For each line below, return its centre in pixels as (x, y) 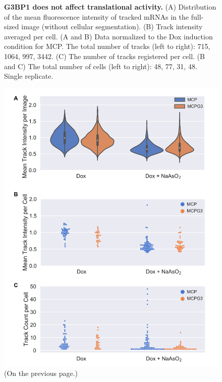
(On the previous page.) (41, 373)
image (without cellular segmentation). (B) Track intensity (112, 26)
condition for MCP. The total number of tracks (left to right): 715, (107, 46)
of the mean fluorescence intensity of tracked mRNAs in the (97, 16)
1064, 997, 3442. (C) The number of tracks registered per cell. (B (104, 56)
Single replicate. (29, 76)
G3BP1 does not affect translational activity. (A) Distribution (110, 7)
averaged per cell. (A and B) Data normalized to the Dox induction (108, 36)
